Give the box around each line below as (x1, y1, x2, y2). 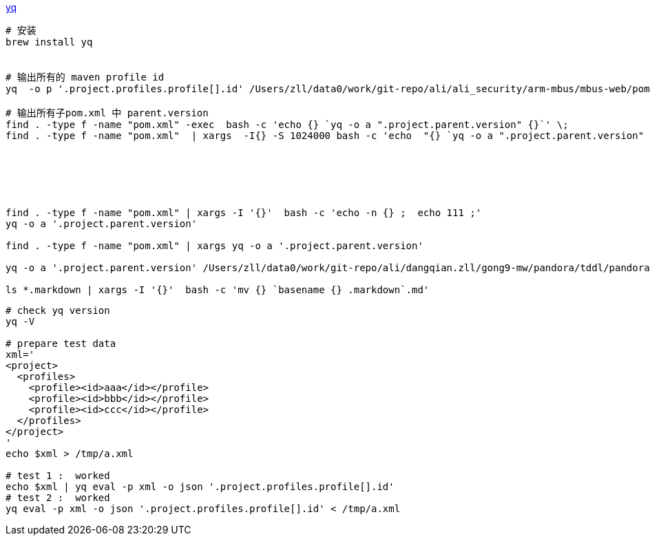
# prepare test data (6, 338, 116, 349)
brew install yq (6, 36, 93, 47)
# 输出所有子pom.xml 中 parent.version (6, 107, 209, 118)
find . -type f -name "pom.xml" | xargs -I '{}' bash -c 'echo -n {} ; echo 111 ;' (6, 207, 482, 218)
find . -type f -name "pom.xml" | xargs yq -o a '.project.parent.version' (6, 240, 423, 251)
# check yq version (6, 305, 110, 316)
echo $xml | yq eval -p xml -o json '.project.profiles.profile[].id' (6, 481, 395, 492)
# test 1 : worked (6, 470, 110, 481)
